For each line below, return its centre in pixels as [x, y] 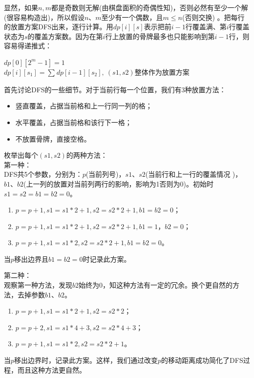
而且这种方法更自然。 [52, 369]
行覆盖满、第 [206, 27]
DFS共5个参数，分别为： [43, 174]
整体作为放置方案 [162, 72]
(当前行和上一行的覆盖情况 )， [194, 174]
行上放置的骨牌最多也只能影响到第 [160, 36]
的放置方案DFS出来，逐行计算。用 [59, 27]
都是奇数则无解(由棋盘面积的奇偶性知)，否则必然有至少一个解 [149, 7]
